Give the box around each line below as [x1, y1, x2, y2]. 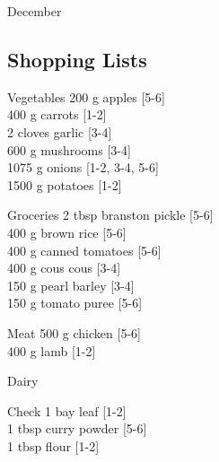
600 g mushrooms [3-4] [7, 140, 131, 159]
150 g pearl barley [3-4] [7, 275, 135, 294]
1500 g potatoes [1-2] [7, 175, 122, 194]
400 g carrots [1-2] [7, 105, 107, 124]
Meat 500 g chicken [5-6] [7, 323, 141, 342]
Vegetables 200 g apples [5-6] [7, 87, 165, 106]
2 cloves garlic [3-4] [7, 122, 112, 141]
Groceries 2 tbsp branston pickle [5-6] [7, 205, 214, 224]
